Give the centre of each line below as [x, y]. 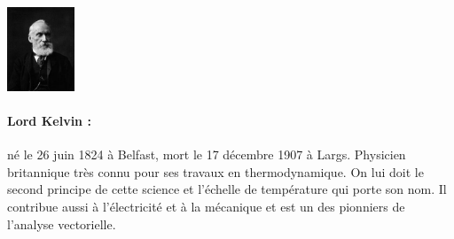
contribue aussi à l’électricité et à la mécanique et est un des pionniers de [206, 206]
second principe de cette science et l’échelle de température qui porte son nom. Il [227, 189]
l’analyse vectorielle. [62, 224]
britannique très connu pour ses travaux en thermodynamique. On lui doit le [215, 171]
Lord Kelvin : [49, 120]
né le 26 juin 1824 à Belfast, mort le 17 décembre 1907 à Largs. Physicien [207, 154]
